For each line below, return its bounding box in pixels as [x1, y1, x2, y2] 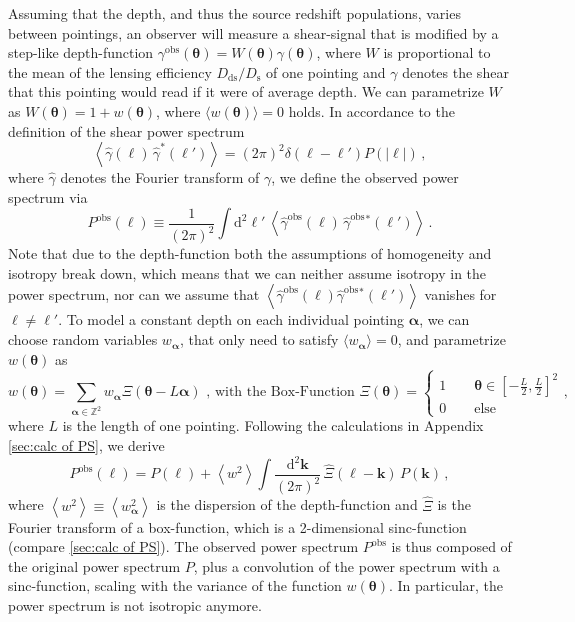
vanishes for [424, 284, 497, 305]
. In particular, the [389, 575, 504, 596]
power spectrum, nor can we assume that [8, 284, 260, 305]
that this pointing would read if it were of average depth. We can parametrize [8, 81, 484, 102]
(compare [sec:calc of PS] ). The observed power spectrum [8, 536, 359, 557]
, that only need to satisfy [179, 329, 339, 350]
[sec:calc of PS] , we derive [8, 434, 165, 455]
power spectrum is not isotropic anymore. [8, 595, 262, 615]
